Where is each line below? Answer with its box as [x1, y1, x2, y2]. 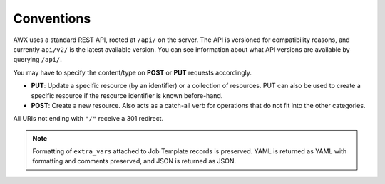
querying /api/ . [13, 55, 62, 64]
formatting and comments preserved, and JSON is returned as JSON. [32, 157, 237, 166]
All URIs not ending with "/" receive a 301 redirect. [13, 114, 164, 123]
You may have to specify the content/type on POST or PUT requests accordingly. [13, 68, 252, 77]
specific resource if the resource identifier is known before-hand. [31, 91, 223, 99]
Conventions [13, 11, 91, 26]
